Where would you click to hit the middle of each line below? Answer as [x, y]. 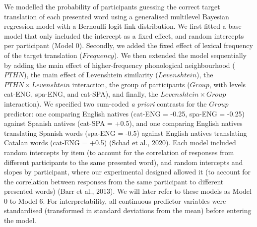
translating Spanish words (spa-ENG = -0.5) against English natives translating [126, 133]
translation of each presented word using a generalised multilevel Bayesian [117, 16]
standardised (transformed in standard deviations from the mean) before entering [128, 210]
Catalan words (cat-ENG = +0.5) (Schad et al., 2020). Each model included [120, 142]
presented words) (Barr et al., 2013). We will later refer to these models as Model [128, 191]
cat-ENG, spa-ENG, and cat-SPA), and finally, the [81, 94]
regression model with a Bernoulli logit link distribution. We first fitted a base [123, 26]
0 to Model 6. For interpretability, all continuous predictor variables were [115, 200]
